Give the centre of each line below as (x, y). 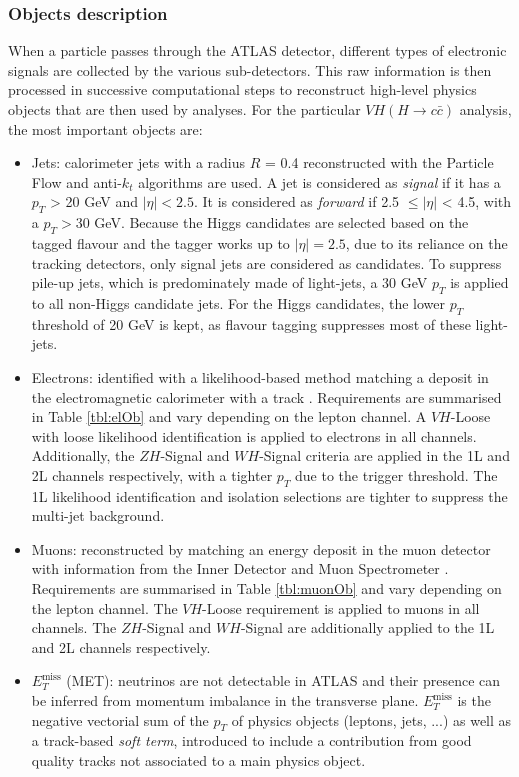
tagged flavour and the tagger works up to (160, 242)
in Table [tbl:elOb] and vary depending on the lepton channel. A (229, 416)
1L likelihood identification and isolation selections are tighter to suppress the (269, 495)
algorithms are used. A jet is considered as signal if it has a (319, 181)
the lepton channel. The (104, 607)
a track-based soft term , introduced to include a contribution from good (251, 740)
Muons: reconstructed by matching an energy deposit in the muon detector (261, 548)
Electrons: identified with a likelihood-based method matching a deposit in (260, 376)
